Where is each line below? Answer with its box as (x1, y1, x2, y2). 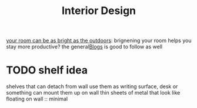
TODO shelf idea (6, 64, 88, 77)
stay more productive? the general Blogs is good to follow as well (6, 43, 163, 50)
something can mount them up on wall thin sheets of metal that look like (6, 89, 181, 96)
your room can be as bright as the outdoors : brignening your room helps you (6, 37, 192, 44)
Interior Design (61, 4, 136, 18)
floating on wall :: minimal (6, 95, 68, 103)
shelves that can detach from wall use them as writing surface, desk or (6, 83, 178, 90)
